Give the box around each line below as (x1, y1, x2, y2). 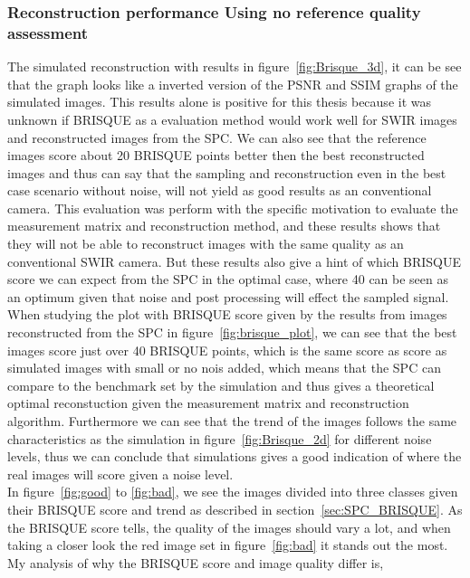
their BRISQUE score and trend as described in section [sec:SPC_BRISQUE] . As (7, 499, 463, 518)
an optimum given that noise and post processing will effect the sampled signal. (7, 287, 449, 306)
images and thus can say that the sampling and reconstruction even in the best (7, 163, 446, 182)
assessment (7, 21, 89, 43)
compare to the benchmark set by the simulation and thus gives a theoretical (7, 375, 435, 394)
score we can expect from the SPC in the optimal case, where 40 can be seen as (7, 270, 449, 289)
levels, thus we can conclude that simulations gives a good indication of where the (7, 447, 462, 466)
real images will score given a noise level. (7, 464, 234, 483)
